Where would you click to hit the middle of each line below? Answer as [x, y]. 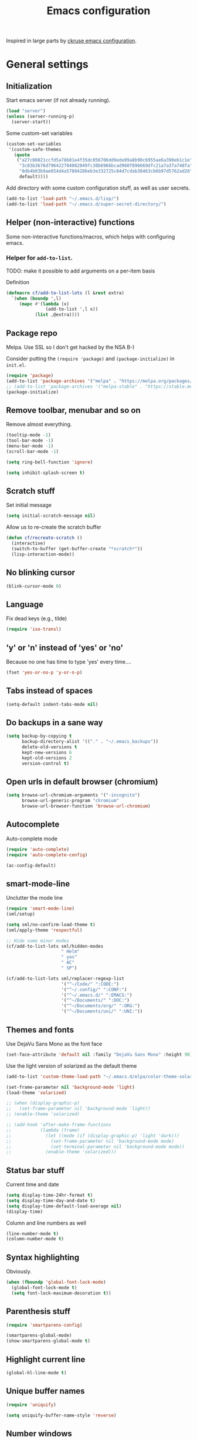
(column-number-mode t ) [35, 1239]
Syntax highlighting [43, 1257]
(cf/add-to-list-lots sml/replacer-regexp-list [65, 978]
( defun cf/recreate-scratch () [44, 538]
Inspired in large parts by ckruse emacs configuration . [71, 41]
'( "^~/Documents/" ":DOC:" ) [96, 1000]
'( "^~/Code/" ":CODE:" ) [90, 984]
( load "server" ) [26, 111]
